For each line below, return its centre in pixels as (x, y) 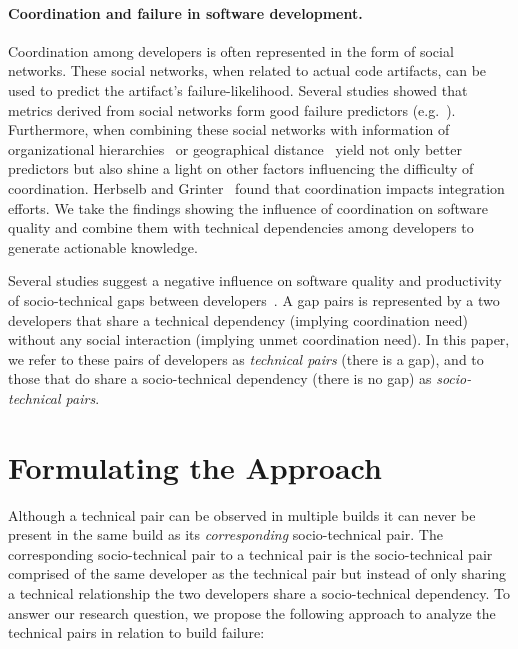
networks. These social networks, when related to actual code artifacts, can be (247, 70)
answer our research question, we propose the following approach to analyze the (252, 612)
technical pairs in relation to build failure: (136, 632)
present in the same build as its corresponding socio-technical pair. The (225, 534)
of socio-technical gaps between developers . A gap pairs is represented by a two (254, 299)
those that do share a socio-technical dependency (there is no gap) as (220, 378)
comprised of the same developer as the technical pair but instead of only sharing (257, 573)
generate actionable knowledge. (103, 246)
